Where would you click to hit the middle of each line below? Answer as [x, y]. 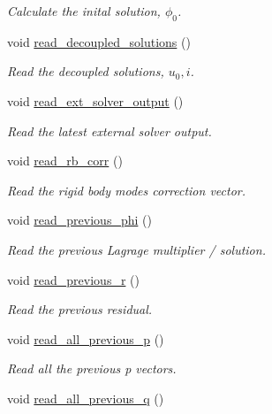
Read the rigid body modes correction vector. [127, 190]
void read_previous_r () [73, 279]
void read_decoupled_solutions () [99, 41]
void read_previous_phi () [79, 220]
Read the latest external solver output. [110, 130]
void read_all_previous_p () [86, 338]
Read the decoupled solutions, [86, 71]
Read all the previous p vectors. [92, 368]
